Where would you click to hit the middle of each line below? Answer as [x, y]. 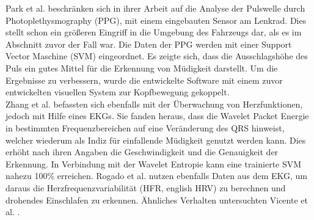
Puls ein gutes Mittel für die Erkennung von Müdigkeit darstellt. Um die [142, 68]
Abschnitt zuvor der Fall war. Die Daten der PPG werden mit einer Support [149, 44]
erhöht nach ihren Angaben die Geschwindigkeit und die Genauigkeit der [142, 152]
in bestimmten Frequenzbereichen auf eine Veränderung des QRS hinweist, [145, 127]
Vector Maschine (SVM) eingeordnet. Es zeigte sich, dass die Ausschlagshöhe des [157, 56]
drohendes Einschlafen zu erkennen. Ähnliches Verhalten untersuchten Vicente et [157, 200]
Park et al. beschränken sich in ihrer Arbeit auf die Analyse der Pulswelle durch [155, 8]
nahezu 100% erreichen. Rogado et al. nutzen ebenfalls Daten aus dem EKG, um [157, 176]
